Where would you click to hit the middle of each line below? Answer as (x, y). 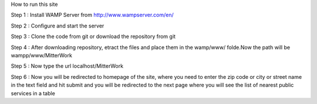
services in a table (33, 93)
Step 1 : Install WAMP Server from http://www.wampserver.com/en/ (92, 15)
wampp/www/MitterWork (42, 55)
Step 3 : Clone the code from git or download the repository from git (93, 37)
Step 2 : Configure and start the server (58, 26)
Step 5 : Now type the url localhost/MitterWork (67, 66)
